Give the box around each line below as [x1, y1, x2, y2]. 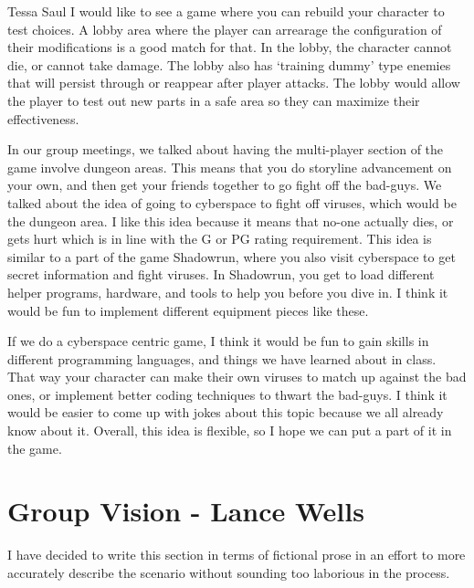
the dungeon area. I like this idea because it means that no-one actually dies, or [7, 211, 454, 230]
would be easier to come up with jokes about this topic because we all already [7, 403, 444, 422]
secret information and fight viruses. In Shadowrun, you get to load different [7, 265, 435, 284]
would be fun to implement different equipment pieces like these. [7, 300, 369, 320]
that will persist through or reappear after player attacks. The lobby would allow [7, 73, 460, 92]
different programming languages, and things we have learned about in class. [7, 349, 437, 368]
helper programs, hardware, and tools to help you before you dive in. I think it [7, 282, 448, 301]
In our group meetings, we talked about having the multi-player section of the [7, 140, 444, 159]
